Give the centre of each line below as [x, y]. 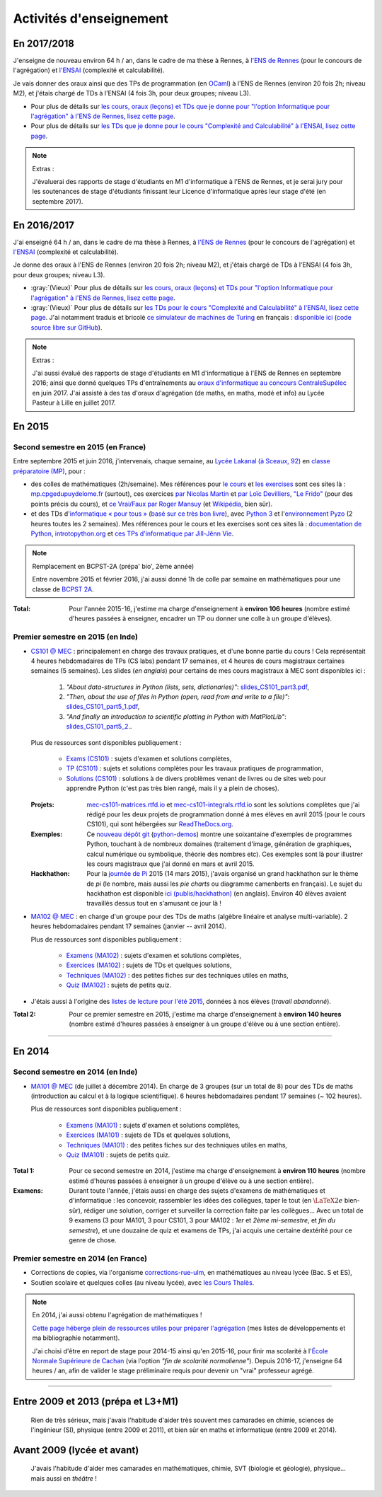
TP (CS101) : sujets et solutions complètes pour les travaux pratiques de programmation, [195, 768]
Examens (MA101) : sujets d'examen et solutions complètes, [153, 1125]
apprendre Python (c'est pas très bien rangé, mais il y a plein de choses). [173, 788]
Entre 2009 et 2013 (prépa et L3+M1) [96, 1402]
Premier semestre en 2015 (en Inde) [75, 637]
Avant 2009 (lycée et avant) [76, 1450]
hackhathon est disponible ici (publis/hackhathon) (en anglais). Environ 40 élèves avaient [216, 894]
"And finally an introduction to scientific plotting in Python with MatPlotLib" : [176, 716]
